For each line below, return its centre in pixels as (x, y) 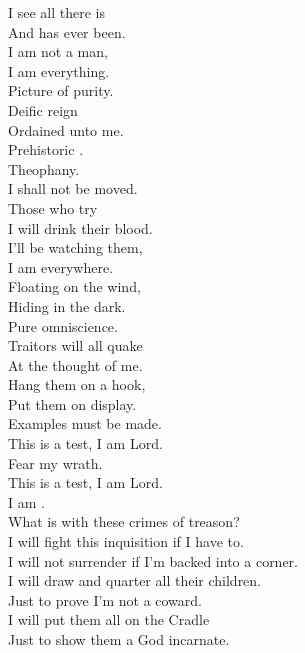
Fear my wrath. (55, 462)
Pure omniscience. (63, 325)
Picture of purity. (61, 90)
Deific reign (43, 109)
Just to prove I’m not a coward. (105, 599)
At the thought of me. (75, 364)
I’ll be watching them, (75, 247)
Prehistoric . (46, 149)
